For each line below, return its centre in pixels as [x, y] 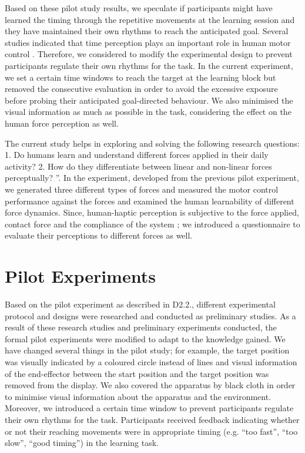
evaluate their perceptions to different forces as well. [99, 235]
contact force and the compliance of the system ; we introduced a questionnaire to [152, 224]
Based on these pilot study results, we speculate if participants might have [139, 8]
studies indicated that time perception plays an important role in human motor [148, 42]
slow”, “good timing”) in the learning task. [82, 443]
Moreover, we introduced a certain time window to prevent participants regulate [149, 408]
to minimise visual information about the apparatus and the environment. [138, 396]
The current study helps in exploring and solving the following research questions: [152, 143]
